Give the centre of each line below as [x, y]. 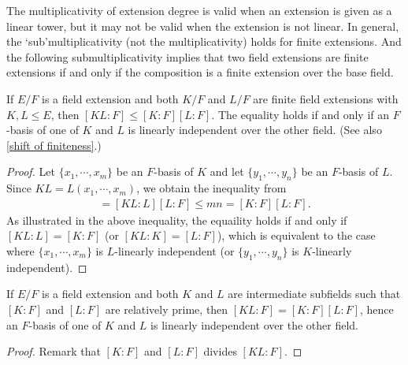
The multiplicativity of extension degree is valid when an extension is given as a [199, 10]
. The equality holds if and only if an [300, 114]
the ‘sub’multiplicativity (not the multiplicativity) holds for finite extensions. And [204, 41]
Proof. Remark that [54, 351]
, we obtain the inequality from [211, 188]
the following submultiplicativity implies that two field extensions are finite [187, 56]
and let [227, 171]
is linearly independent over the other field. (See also [255, 130]
